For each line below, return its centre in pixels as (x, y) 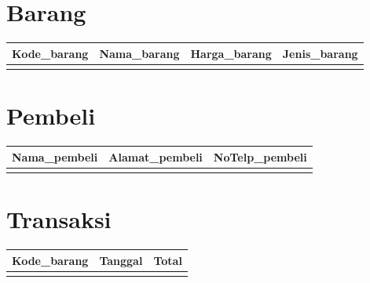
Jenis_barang (320, 53)
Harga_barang (231, 53)
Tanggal (121, 260)
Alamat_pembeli (156, 156)
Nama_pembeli (55, 156)
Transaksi (59, 219)
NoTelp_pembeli (260, 156)
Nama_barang (139, 53)
